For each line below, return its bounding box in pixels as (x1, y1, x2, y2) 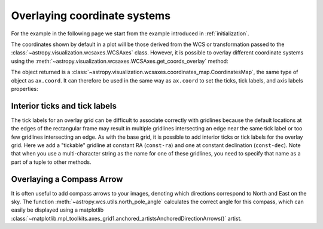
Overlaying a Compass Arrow (11, 174, 123, 184)
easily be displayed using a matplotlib (11, 206, 104, 213)
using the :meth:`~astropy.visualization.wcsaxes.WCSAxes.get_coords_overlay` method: (11, 57, 228, 65)
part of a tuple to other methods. (11, 158, 92, 166)
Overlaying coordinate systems (11, 9, 170, 22)
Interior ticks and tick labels (11, 100, 117, 111)
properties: (11, 85, 38, 92)
